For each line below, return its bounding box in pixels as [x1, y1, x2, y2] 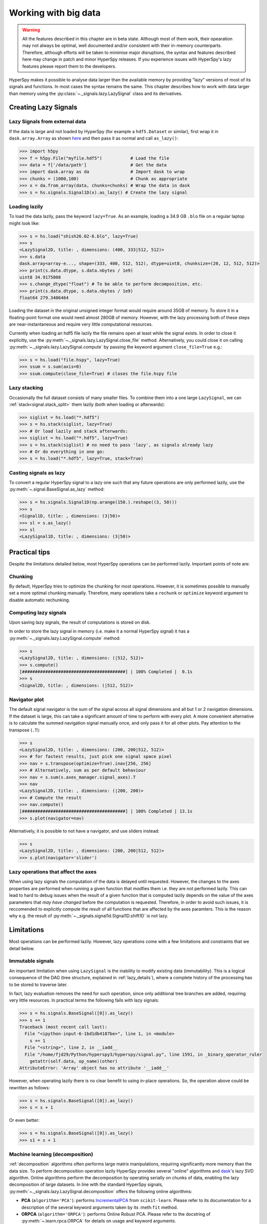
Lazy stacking [9, 384, 44, 391]
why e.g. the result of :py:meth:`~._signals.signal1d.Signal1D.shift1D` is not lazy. [9, 913, 169, 919]
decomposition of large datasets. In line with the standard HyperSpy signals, [9, 1181, 164, 1187]
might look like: [9, 220, 40, 226]
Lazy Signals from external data [9, 118, 86, 125]
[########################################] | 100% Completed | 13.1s [19, 808, 193, 814]
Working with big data [9, 7, 101, 18]
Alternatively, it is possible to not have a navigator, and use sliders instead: [9, 828, 160, 834]
